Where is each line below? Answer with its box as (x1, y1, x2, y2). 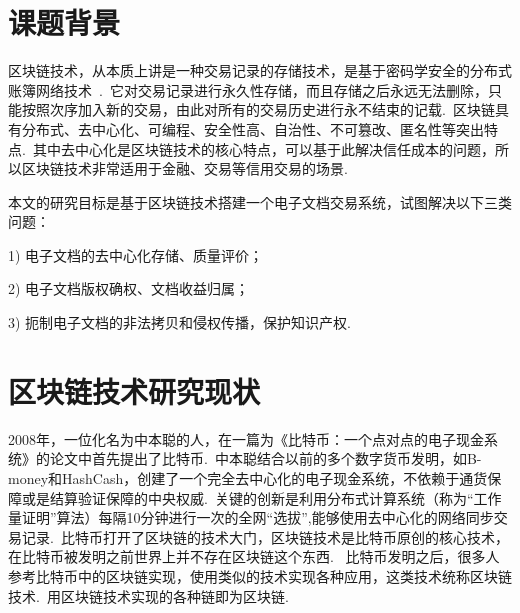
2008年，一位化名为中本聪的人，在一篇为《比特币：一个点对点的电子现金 (8, 428, 484, 449)
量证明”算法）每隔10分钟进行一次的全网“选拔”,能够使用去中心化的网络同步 (8, 507, 494, 528)
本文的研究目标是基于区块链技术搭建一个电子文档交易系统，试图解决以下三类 (8, 191, 512, 212)
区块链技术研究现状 (8, 370, 261, 411)
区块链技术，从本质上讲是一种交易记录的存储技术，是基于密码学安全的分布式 (8, 60, 512, 81)
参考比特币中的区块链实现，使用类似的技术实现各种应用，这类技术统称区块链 (8, 565, 512, 586)
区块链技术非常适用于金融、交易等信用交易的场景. (21, 158, 348, 179)
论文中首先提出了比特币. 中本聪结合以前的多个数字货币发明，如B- (49, 448, 482, 469)
